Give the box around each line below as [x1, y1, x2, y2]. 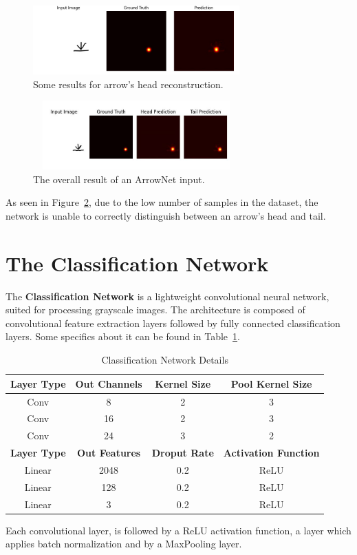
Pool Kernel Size [230, 376, 312, 390]
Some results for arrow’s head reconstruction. [33, 76, 224, 91]
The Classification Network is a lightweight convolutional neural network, [6, 289, 329, 303]
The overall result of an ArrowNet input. [33, 171, 205, 186]
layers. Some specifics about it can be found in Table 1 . [6, 329, 240, 344]
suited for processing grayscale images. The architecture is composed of [6, 302, 305, 317]
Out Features [76, 446, 141, 460]
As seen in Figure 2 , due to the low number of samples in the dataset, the [6, 195, 318, 209]
